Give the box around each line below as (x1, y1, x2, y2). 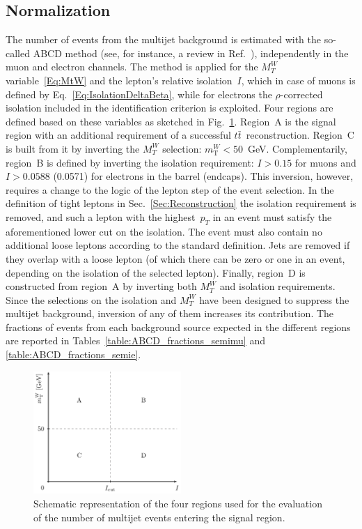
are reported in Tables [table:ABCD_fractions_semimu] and (6, 333, 265, 348)
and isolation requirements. (219, 279, 336, 293)
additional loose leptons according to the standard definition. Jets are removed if (6, 238, 350, 252)
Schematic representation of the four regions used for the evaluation (33, 496, 322, 511)
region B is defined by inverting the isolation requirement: (6, 155, 254, 169)
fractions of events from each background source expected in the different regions (6, 319, 351, 334)
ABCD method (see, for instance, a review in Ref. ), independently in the (33, 45, 349, 60)
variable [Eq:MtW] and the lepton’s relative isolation (6, 72, 233, 87)
